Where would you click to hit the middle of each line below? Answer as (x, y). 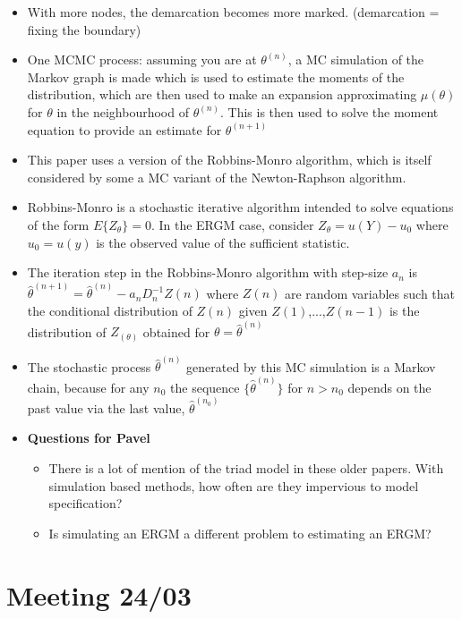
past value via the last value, (106, 407)
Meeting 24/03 (99, 594)
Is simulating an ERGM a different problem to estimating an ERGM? (240, 533)
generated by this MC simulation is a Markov (311, 366)
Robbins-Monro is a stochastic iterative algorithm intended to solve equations (240, 207)
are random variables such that (370, 293)
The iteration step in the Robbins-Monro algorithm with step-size (208, 272)
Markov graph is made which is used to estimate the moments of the (216, 76)
